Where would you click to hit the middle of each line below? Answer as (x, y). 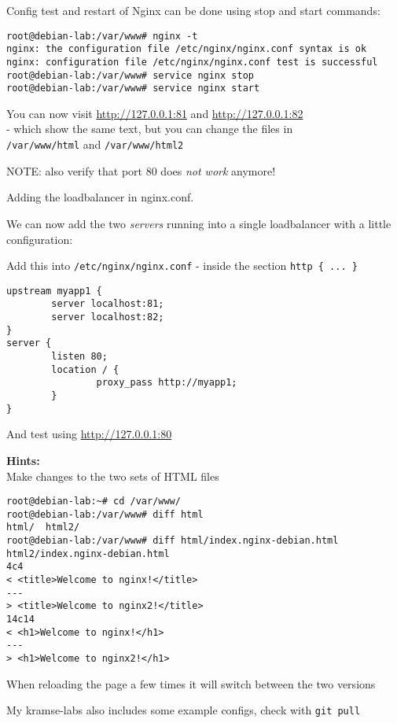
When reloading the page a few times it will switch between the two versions (191, 683)
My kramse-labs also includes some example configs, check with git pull (184, 710)
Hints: (23, 460)
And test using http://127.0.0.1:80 (89, 434)
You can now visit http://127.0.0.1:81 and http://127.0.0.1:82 (155, 113)
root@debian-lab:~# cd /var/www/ (94, 502)
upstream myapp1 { (54, 291)
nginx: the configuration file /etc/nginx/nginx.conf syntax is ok (187, 49)
